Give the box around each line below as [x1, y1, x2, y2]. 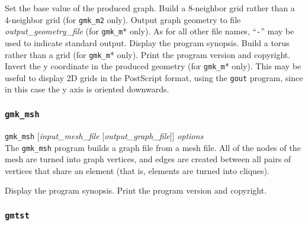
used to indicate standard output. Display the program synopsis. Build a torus [5, 36, 290, 49]
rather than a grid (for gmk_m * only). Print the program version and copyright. [5, 48, 291, 60]
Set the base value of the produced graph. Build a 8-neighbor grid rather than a [5, 2, 295, 14]
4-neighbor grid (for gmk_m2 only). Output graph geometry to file [5, 13, 241, 25]
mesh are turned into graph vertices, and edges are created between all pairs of [5, 153, 291, 165]
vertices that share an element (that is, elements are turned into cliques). [5, 164, 269, 176]
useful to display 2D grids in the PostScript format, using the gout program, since [5, 71, 303, 83]
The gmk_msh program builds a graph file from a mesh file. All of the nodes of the [5, 141, 301, 153]
